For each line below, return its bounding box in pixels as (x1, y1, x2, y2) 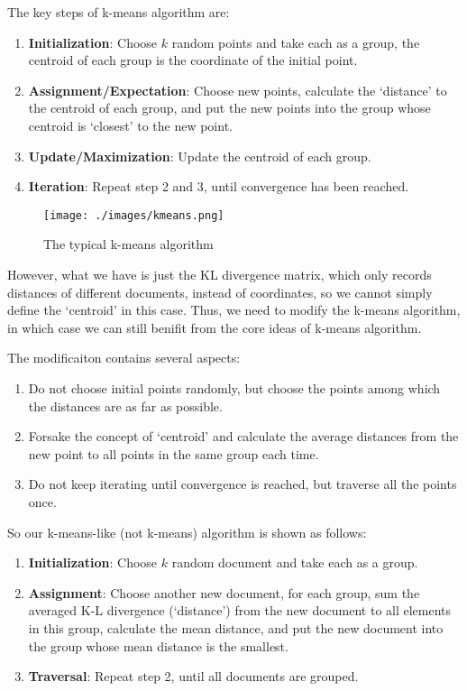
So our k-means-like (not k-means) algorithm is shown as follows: (7, 522, 367, 541)
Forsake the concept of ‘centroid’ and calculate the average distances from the (28, 427, 459, 446)
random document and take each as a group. (171, 553, 418, 572)
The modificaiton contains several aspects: (7, 348, 241, 367)
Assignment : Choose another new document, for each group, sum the (28, 583, 420, 602)
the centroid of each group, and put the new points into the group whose (28, 98, 431, 117)
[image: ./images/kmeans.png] (43, 208, 224, 222)
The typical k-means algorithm (43, 235, 214, 253)
